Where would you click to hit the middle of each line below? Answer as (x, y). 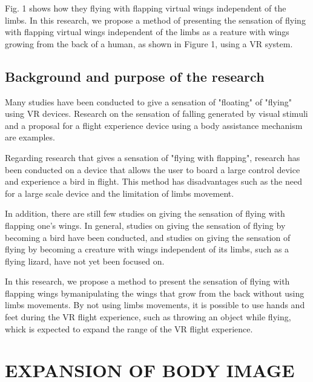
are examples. (30, 137)
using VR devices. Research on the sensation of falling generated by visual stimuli (156, 114)
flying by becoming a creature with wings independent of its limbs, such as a (147, 249)
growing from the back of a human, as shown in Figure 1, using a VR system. (149, 43)
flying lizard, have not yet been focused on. (85, 261)
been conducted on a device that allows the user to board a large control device (153, 169)
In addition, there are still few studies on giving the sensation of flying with (145, 213)
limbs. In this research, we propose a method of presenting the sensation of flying (155, 20)
